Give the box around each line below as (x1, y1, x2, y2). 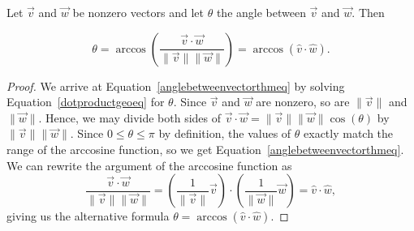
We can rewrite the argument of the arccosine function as (6, 156, 292, 173)
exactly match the (304, 125, 394, 142)
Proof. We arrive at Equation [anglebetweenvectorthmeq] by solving (6, 77, 345, 94)
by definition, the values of (158, 125, 291, 142)
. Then (351, 4, 385, 20)
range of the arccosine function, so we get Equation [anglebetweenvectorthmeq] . (6, 140, 404, 157)
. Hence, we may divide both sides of (38, 109, 222, 126)
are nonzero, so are (256, 93, 350, 110)
